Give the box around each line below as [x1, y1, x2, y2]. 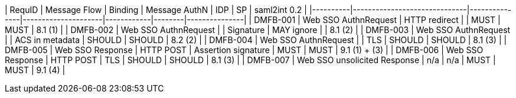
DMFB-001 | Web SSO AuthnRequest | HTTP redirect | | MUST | [254, 15, 501, 25]
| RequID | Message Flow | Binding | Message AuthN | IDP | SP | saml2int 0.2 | [5, 5, 307, 15]
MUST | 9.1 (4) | [5, 65, 66, 75]
